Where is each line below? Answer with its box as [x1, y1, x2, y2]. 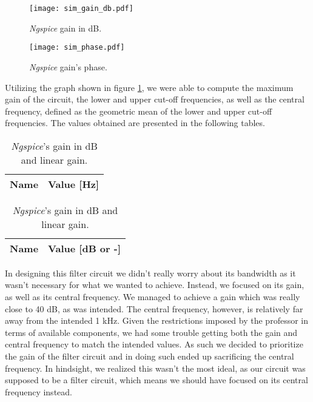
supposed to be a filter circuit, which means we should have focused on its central [5, 374, 308, 386]
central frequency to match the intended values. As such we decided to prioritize [5, 338, 303, 350]
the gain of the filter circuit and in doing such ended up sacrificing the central [5, 350, 294, 363]
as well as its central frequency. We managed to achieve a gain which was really [5, 290, 300, 303]
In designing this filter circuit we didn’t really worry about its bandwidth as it [5, 266, 296, 279]
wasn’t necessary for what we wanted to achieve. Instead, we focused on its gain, [5, 278, 305, 291]
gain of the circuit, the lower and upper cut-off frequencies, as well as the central [5, 93, 305, 106]
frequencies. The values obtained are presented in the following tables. [5, 116, 265, 129]
